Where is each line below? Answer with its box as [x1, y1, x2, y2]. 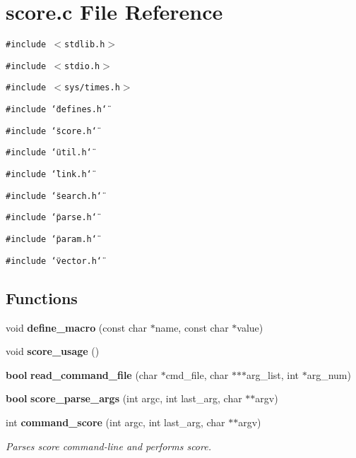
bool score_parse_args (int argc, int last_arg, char [6, 391, 242, 406]
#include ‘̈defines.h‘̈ [6, 104, 107, 115]
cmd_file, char [165, 367, 229, 382]
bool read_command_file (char [6, 367, 158, 382]
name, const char [155, 320, 229, 335]
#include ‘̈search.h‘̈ [6, 191, 102, 201]
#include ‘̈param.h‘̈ [6, 234, 97, 245]
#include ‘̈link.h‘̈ [6, 169, 92, 180]
